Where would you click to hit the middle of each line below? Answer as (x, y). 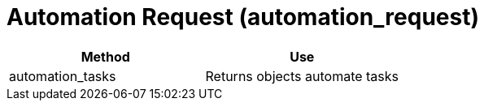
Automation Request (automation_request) (243, 17)
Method (105, 56)
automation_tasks (63, 76)
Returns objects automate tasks (302, 76)
